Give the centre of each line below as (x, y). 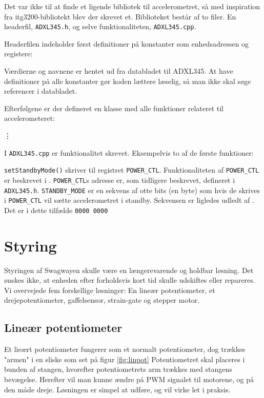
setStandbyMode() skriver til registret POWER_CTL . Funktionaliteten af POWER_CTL (132, 170)
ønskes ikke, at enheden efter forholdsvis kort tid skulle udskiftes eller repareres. (130, 280)
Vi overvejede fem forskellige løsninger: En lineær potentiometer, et (110, 290)
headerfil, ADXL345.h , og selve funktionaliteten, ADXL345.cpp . (100, 26)
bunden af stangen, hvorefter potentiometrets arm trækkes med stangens (118, 369)
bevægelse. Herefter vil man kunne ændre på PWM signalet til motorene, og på (129, 379)
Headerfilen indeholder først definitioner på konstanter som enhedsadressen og (127, 43)
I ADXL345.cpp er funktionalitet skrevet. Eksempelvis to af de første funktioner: (129, 152)
